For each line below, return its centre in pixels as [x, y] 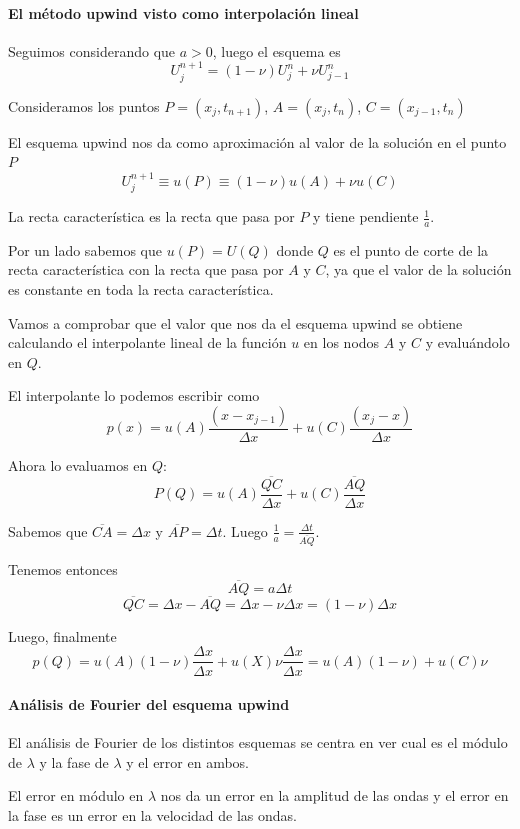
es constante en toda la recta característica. [141, 289]
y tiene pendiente [366, 216]
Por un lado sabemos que [85, 249]
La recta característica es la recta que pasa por [151, 216]
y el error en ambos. [187, 761]
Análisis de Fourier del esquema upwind [149, 704]
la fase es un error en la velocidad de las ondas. [152, 815]
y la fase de [74, 761]
